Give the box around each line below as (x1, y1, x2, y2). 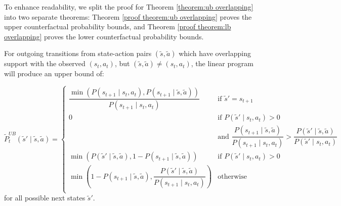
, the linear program (191, 58, 253, 69)
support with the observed (4, 58, 86, 69)
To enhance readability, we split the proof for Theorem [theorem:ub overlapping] (4, 2, 253, 12)
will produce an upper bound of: (4, 68, 104, 79)
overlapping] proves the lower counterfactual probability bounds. (4, 31, 204, 41)
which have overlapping (179, 48, 251, 59)
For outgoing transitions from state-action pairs (4, 48, 152, 59)
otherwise (218, 173, 247, 180)
